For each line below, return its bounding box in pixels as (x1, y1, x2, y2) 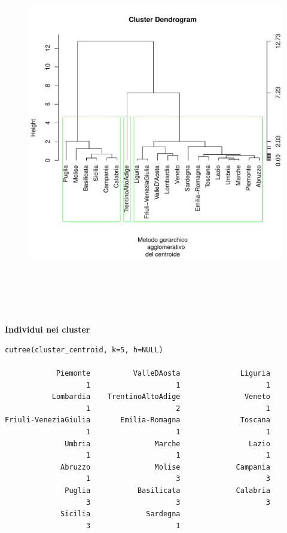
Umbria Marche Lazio (65, 439, 270, 448)
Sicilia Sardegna (60, 510, 181, 519)
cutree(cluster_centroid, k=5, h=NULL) (5, 345, 163, 354)
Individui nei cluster (5, 323, 90, 336)
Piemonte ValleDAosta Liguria (56, 369, 270, 378)
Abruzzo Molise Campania (60, 462, 270, 471)
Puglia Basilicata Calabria (65, 486, 270, 495)
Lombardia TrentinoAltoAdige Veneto (51, 392, 270, 401)
